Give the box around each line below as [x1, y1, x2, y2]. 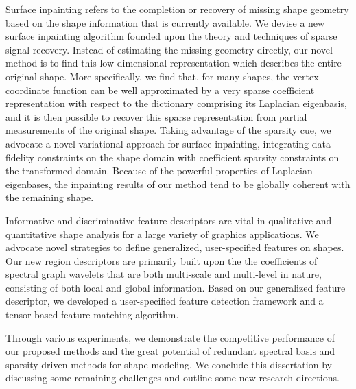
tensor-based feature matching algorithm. [5, 307, 179, 322]
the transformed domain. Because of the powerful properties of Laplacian [5, 163, 313, 178]
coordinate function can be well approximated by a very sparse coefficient [5, 82, 315, 97]
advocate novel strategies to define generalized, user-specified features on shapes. [5, 240, 344, 255]
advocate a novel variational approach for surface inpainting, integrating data [5, 136, 331, 150]
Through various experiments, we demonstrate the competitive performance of [5, 330, 335, 344]
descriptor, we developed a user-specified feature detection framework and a [5, 294, 324, 308]
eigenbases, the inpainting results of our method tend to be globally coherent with [5, 176, 351, 191]
